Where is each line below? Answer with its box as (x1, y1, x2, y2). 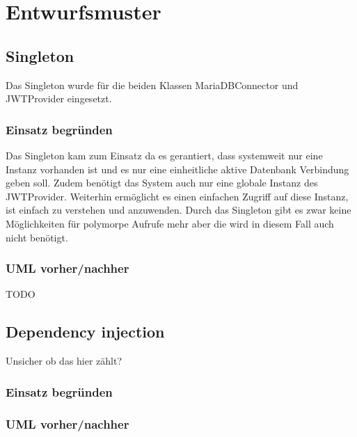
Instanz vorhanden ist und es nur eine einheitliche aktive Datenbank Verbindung (6, 161, 349, 176)
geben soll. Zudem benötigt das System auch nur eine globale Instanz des (6, 175, 318, 190)
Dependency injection (6, 321, 165, 342)
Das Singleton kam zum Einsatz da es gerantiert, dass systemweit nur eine (6, 148, 323, 162)
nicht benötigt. (6, 230, 68, 244)
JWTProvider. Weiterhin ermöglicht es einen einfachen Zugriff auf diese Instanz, (6, 189, 349, 203)
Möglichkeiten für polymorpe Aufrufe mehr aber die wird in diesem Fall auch (6, 216, 334, 230)
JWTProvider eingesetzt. (6, 91, 112, 106)
